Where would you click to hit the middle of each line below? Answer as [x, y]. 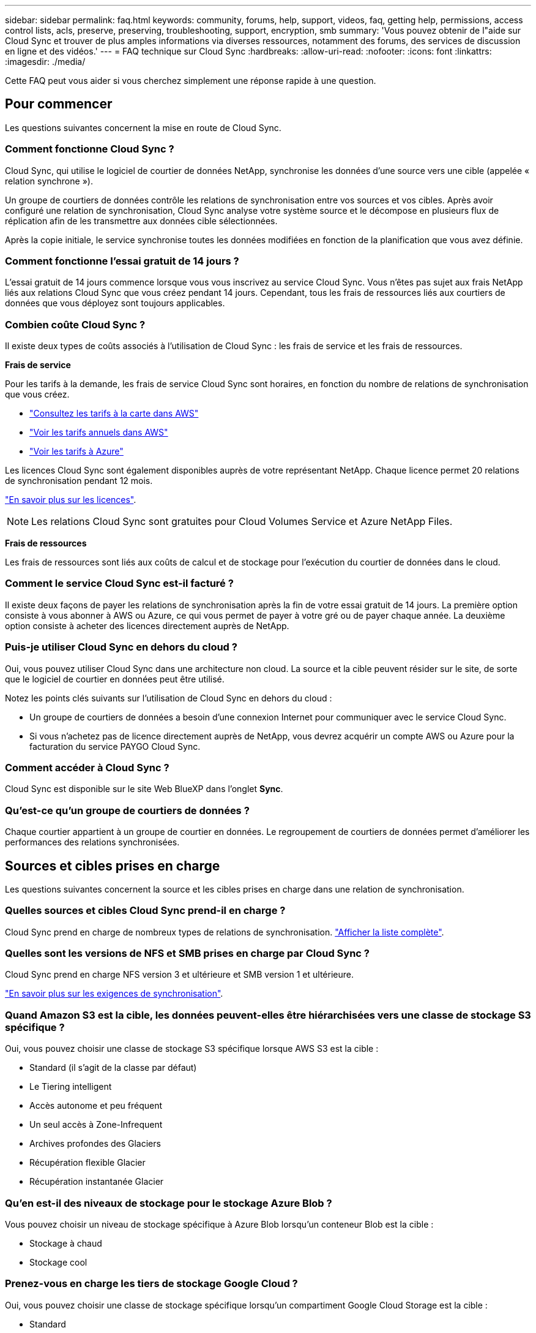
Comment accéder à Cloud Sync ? [87, 767]
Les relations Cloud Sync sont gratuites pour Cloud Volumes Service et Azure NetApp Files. [242, 522]
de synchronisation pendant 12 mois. [79, 481]
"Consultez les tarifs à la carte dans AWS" [114, 413]
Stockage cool [58, 1262]
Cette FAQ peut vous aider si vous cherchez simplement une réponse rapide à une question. [191, 81]
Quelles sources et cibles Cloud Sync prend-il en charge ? [145, 911]
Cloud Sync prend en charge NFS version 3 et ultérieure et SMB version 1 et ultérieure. [179, 975]
